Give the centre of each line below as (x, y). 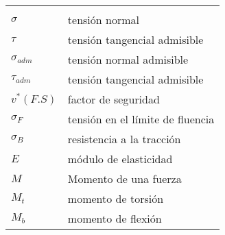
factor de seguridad (114, 99)
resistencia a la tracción (124, 139)
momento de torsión (116, 198)
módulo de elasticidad (120, 159)
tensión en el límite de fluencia (141, 119)
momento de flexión (115, 218)
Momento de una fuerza (125, 178)
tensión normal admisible (128, 59)
